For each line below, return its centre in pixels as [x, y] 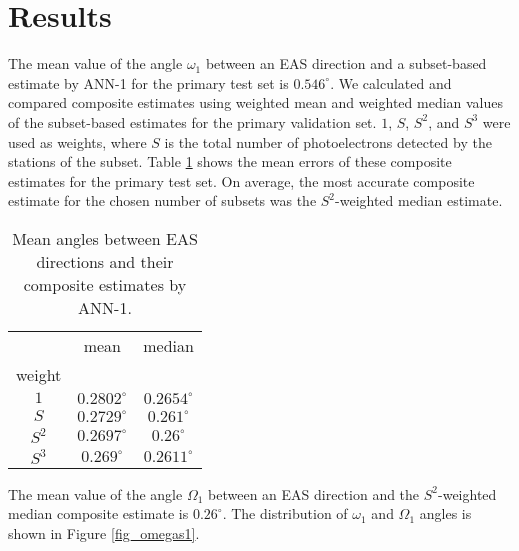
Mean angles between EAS [105, 238]
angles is [445, 513]
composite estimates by [105, 284]
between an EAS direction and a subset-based [346, 63]
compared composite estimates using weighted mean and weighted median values [256, 102]
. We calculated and [391, 82]
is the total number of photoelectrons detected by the [328, 141]
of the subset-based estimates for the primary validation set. [192, 121]
